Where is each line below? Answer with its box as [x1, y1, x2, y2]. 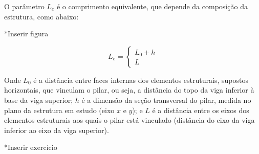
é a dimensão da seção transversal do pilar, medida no [81, 94, 251, 105]
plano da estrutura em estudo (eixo [4, 104, 115, 115]
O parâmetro [4, 1, 45, 11]
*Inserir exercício [4, 142, 57, 152]
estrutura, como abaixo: [4, 11, 79, 21]
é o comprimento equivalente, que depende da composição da [56, 1, 248, 11]
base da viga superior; [4, 94, 73, 105]
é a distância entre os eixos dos [152, 104, 249, 115]
